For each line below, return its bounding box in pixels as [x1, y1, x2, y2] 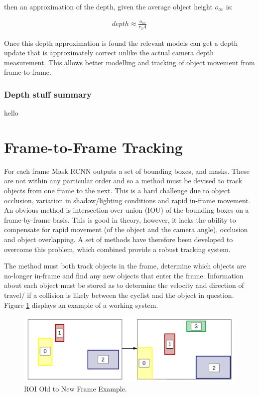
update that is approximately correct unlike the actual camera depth [4, 47, 214, 58]
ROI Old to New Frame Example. [24, 384, 127, 394]
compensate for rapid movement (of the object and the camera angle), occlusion [4, 224, 248, 235]
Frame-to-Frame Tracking [4, 136, 183, 157]
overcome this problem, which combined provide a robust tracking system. [4, 244, 231, 254]
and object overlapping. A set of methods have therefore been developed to [4, 234, 233, 245]
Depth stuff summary [4, 88, 92, 100]
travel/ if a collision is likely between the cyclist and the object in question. [4, 290, 234, 300]
